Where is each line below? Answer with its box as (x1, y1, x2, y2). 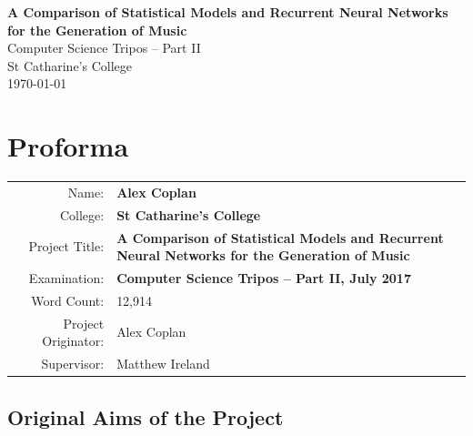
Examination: (28, 268, 105, 287)
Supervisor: (41, 354, 105, 373)
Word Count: (31, 290, 105, 309)
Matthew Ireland (116, 354, 210, 373)
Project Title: (28, 237, 105, 256)
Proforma (7, 127, 129, 165)
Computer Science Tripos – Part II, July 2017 (116, 268, 411, 287)
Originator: (42, 331, 105, 350)
